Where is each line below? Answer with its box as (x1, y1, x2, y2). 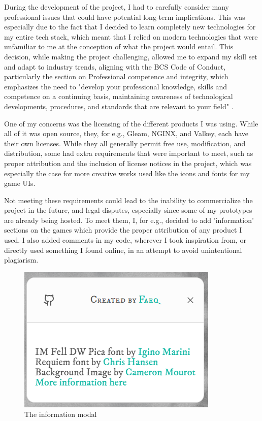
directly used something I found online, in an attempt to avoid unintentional (4, 244, 242, 255)
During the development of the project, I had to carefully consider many (4, 2, 230, 12)
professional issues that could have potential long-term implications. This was (4, 11, 245, 22)
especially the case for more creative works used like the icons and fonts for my (4, 168, 250, 178)
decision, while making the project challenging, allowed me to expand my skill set (4, 51, 257, 61)
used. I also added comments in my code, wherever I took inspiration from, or (4, 235, 246, 245)
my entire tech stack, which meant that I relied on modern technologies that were (4, 31, 258, 42)
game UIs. (4, 178, 36, 188)
